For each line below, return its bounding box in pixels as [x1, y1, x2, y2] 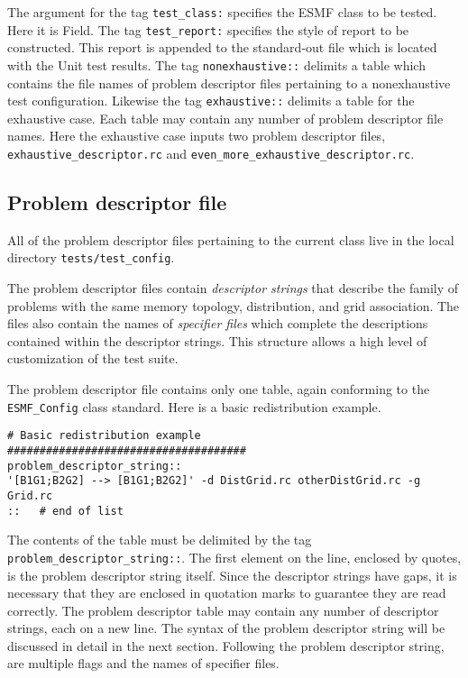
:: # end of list [7, 504, 124, 518]
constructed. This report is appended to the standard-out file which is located [7, 38, 437, 57]
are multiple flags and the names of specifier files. [7, 654, 280, 673]
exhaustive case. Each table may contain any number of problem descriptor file [7, 108, 444, 127]
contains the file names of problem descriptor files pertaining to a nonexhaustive [7, 73, 451, 92]
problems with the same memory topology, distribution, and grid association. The [7, 296, 460, 315]
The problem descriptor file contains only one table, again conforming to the [7, 380, 430, 399]
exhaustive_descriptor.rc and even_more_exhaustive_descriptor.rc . [7, 144, 415, 162]
